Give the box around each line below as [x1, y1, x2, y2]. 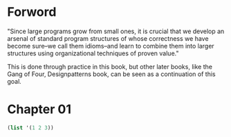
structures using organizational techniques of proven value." [7, 49, 179, 57]
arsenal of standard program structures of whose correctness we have [7, 34, 209, 42]
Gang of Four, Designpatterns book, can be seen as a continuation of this [7, 70, 216, 78]
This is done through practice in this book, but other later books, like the [7, 62, 213, 71]
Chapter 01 [7, 102, 71, 118]
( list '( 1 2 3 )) [7, 124, 54, 131]
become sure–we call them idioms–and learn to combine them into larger [7, 42, 214, 50]
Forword [7, 4, 57, 20]
